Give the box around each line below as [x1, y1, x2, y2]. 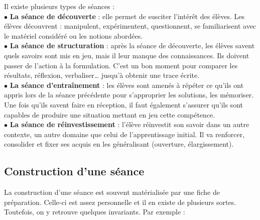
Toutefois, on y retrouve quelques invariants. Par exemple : [4, 206, 185, 217]
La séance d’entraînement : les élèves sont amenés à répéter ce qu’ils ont [10, 79, 244, 90]
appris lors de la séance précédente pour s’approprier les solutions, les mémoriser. [4, 89, 254, 100]
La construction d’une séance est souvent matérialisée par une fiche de [4, 187, 220, 197]
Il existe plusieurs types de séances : [4, 1, 115, 11]
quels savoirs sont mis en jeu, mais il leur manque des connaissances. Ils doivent [4, 50, 249, 60]
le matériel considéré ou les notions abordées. [4, 30, 143, 41]
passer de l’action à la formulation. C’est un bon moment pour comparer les [4, 60, 238, 70]
